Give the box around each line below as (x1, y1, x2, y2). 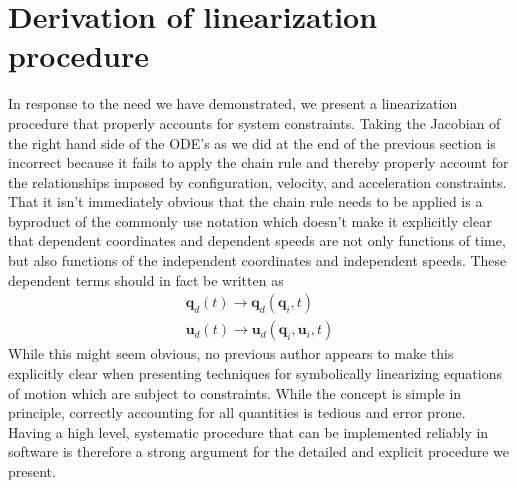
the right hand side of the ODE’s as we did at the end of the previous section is (8, 132, 496, 153)
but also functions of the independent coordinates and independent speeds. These (8, 250, 507, 271)
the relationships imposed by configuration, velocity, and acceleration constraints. (8, 171, 507, 192)
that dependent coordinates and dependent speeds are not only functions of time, (8, 230, 506, 251)
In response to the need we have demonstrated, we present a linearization (8, 93, 458, 114)
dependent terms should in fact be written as (8, 269, 284, 290)
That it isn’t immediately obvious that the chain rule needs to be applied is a (8, 191, 483, 212)
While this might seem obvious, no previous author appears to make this (8, 343, 454, 364)
